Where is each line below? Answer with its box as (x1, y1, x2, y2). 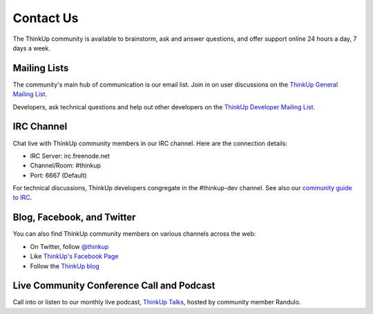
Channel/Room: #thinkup (30, 161, 102, 169)
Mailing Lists (12, 62, 69, 74)
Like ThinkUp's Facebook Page (30, 252, 119, 261)
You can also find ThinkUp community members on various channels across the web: (12, 230, 256, 238)
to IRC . (12, 194, 32, 202)
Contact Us (12, 10, 79, 26)
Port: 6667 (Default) (30, 171, 87, 179)
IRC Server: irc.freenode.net (30, 151, 111, 160)
